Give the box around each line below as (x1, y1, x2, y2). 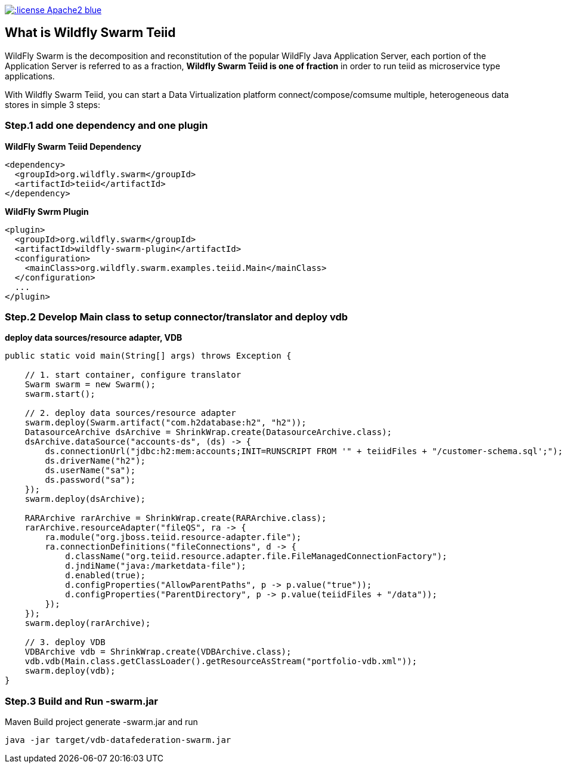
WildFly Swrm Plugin (5, 206, 89, 217)
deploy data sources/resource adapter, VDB (5, 332, 182, 343)
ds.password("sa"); (45, 475, 136, 485)
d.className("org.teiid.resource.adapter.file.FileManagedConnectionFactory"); (65, 551, 447, 562)
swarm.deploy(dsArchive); (24, 494, 146, 504)
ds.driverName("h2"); (45, 456, 146, 466)
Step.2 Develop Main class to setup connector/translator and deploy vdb (5, 310, 348, 323)
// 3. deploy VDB (24, 637, 106, 647)
